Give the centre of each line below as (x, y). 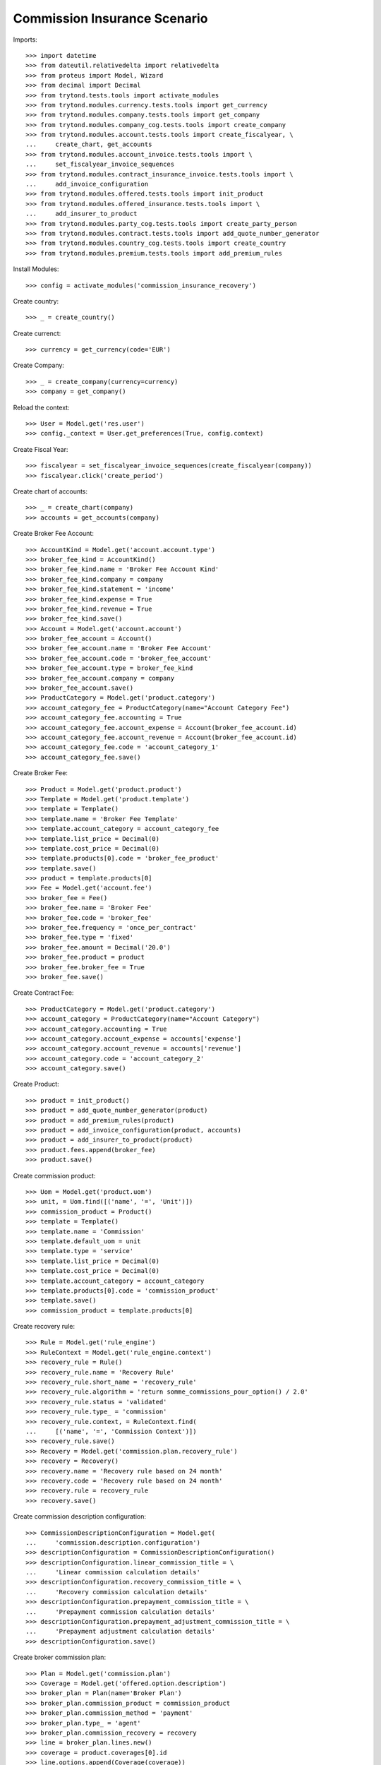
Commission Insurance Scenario (110, 18)
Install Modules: (36, 269)
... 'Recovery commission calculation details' (117, 1592)
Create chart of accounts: (50, 491)
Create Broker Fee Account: (54, 534)
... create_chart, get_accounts (89, 144)
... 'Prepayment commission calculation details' (120, 1612)
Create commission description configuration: (80, 1516)
